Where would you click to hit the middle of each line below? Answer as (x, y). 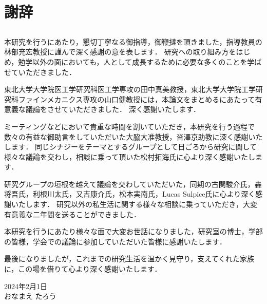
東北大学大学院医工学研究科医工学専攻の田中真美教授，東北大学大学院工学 (130, 89)
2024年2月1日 (26, 286)
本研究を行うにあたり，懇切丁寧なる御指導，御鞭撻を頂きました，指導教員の (133, 41)
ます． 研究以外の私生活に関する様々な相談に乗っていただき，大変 (145, 204)
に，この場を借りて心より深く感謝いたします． (83, 269)
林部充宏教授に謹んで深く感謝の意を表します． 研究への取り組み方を (120, 52)
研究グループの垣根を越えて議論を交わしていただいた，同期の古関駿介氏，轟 (133, 184)
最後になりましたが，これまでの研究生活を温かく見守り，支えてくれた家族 (129, 259)
